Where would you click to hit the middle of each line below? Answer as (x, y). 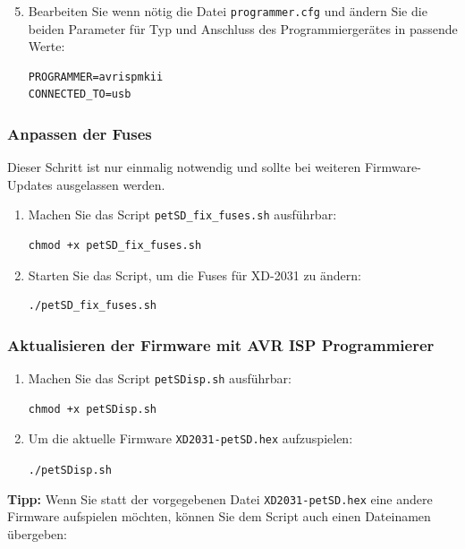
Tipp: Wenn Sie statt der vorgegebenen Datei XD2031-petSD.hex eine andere (220, 498)
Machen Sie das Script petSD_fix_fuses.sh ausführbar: (182, 214)
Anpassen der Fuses (80, 133)
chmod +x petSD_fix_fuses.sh (115, 246)
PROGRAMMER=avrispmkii (96, 77)
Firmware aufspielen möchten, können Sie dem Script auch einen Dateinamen (219, 516)
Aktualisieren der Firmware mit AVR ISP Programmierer (221, 344)
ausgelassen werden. (111, 184)
